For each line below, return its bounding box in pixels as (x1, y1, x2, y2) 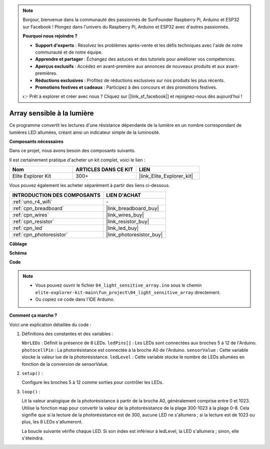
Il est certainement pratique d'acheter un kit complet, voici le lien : (9, 157, 145, 163)
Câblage (9, 241, 27, 247)
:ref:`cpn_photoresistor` (12, 231, 68, 238)
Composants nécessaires (9, 138, 63, 144)
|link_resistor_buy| (105, 218, 149, 225)
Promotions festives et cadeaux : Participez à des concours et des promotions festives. (35, 84, 217, 90)
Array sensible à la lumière (9, 109, 94, 118)
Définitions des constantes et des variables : (21, 331, 113, 337)
